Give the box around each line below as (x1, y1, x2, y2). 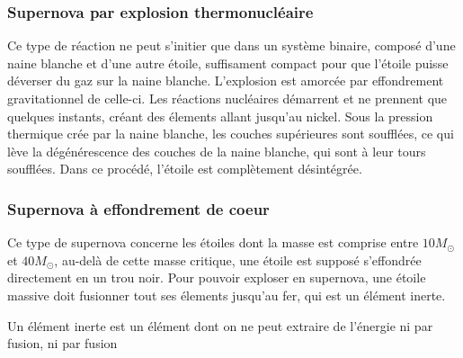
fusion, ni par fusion (7, 334, 118, 353)
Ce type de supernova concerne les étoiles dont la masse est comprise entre (7, 233, 419, 252)
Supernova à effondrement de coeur (7, 197, 270, 219)
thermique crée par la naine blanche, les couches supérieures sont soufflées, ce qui (7, 124, 454, 143)
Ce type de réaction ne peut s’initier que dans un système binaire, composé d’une (7, 36, 456, 55)
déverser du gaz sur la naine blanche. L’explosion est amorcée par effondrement (7, 71, 444, 90)
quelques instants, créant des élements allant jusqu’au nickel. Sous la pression (7, 106, 433, 125)
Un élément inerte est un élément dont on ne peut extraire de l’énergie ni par (7, 316, 433, 335)
